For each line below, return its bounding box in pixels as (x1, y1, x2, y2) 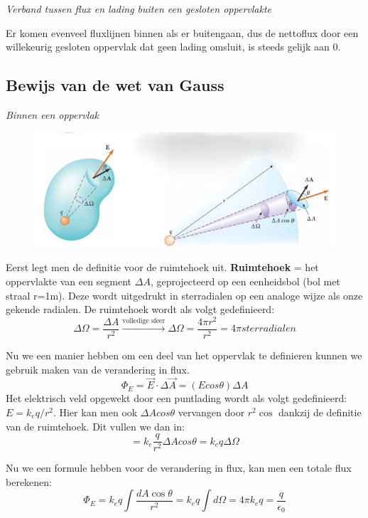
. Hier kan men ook (53, 404, 138, 419)
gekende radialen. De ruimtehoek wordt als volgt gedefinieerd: (6, 302, 275, 317)
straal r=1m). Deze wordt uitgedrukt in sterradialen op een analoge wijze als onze (6, 287, 363, 302)
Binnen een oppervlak (6, 107, 99, 122)
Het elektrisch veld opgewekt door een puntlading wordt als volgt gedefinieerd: (6, 391, 347, 406)
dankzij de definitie (278, 404, 362, 419)
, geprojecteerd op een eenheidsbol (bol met (150, 274, 340, 289)
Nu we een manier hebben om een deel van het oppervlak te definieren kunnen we (6, 347, 362, 362)
